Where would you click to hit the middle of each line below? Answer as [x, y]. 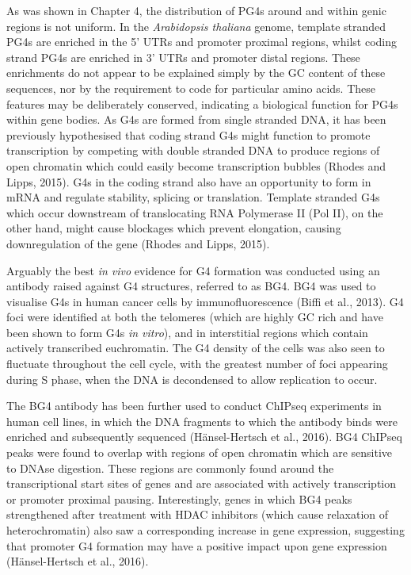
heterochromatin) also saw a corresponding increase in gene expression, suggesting [205, 530]
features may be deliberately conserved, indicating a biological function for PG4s [202, 103]
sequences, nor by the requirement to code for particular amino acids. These [191, 88]
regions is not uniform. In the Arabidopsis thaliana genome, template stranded [196, 26]
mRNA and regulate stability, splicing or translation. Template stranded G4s [193, 197]
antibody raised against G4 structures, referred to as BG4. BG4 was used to [191, 286]
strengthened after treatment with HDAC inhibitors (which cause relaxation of [198, 514]
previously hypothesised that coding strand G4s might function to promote [188, 134]
